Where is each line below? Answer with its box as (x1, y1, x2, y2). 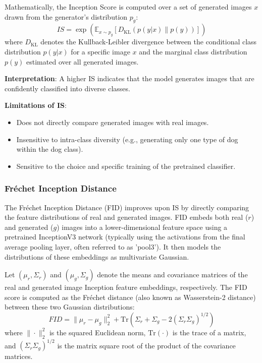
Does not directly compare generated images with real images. (16, 116, 209, 127)
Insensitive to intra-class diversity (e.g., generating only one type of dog (16, 134, 238, 144)
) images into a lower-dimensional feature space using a (57, 221, 228, 232)
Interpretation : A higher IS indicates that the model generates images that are (5, 73, 254, 84)
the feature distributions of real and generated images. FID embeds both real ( (5, 212, 248, 222)
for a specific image (71, 46, 130, 56)
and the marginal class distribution (139, 46, 247, 56)
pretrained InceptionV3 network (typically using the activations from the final (5, 231, 245, 242)
